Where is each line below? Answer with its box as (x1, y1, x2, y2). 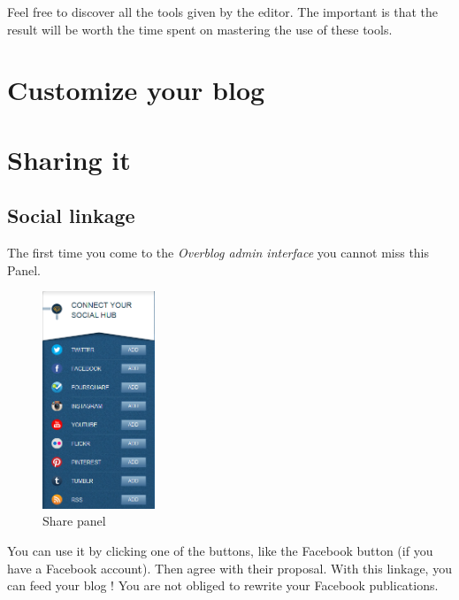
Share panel (42, 512, 106, 530)
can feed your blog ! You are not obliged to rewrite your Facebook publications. (7, 576, 439, 595)
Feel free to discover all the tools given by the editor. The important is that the (7, 3, 439, 20)
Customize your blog (7, 72, 265, 108)
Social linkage (7, 202, 135, 229)
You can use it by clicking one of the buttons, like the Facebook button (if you (7, 541, 433, 559)
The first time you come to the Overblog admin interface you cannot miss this (7, 243, 430, 262)
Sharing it (7, 141, 131, 177)
